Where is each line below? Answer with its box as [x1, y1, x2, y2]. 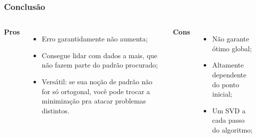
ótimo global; [212, 43, 252, 53]
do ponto [212, 79, 239, 89]
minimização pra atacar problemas [41, 96, 146, 106]
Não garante [212, 34, 249, 44]
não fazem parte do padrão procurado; [41, 60, 158, 70]
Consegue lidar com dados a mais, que [41, 50, 157, 60]
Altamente [212, 60, 244, 70]
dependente [212, 69, 247, 79]
